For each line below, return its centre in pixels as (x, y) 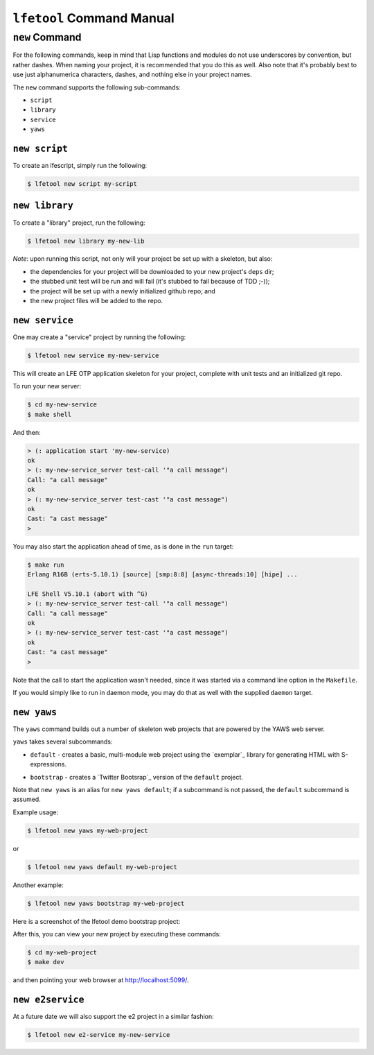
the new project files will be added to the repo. (96, 301)
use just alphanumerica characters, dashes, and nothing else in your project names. (132, 75)
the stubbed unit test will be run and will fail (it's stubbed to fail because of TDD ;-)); (150, 282)
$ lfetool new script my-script (82, 184)
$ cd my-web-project (62, 952)
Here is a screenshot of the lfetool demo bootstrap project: (97, 921)
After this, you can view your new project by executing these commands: (117, 934)
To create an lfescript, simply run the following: (80, 166)
